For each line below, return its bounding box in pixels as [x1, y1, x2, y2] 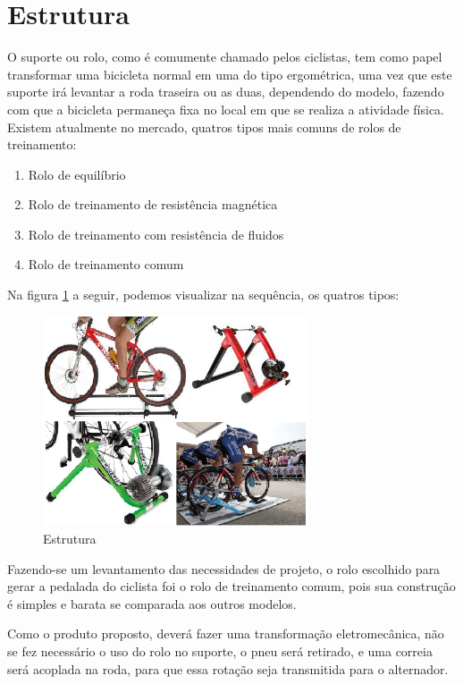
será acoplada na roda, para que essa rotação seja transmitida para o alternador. [7, 659, 449, 678]
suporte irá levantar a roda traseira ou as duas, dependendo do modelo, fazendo [7, 82, 444, 101]
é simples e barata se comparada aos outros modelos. [7, 594, 297, 612]
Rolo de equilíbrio [28, 165, 126, 183]
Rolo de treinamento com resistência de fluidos [28, 224, 284, 243]
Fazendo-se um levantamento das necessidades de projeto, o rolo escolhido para [7, 559, 441, 578]
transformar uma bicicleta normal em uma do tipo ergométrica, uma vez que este [7, 64, 452, 83]
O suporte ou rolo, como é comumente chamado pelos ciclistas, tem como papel [7, 47, 442, 66]
